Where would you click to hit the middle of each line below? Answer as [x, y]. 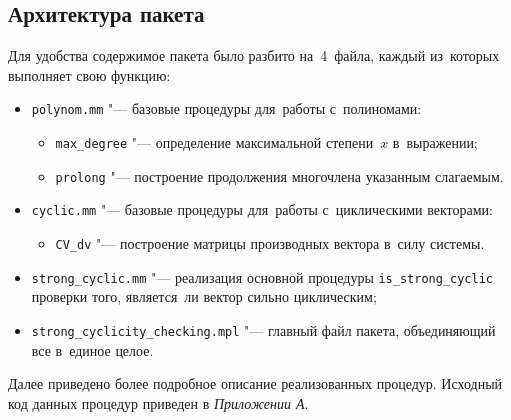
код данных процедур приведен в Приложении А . [158, 402]
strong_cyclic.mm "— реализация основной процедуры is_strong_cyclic [262, 276]
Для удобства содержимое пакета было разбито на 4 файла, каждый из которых [254, 55]
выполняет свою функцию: [89, 74]
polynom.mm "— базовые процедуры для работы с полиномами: [226, 108]
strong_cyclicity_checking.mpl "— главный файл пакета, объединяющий [263, 329]
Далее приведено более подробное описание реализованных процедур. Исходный [255, 383]
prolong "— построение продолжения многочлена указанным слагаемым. [279, 175]
